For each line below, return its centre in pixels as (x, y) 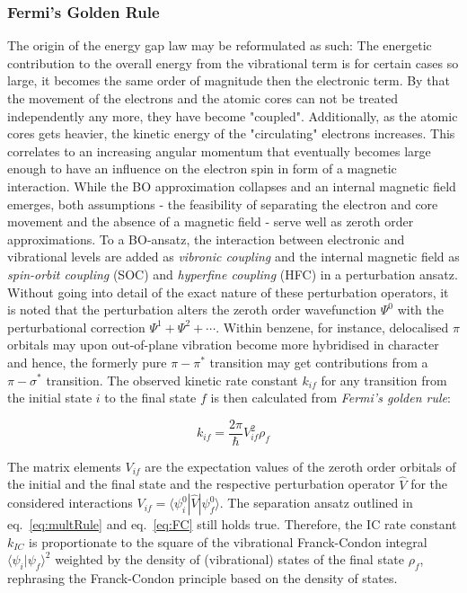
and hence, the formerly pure (87, 362)
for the (429, 484)
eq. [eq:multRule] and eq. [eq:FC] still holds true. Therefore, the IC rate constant (232, 524)
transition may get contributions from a (319, 362)
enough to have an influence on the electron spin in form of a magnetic (202, 168)
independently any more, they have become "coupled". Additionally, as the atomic (233, 115)
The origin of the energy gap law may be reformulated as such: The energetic (220, 45)
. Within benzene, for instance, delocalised (332, 327)
